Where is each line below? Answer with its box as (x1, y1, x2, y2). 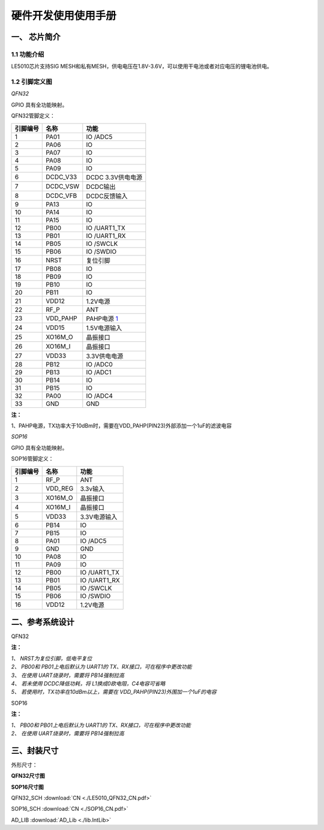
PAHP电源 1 (86, 314, 118, 323)
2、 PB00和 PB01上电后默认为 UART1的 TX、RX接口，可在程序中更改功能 (11, 663, 192, 670)
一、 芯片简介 (11, 32, 61, 42)
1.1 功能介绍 (11, 50, 44, 58)
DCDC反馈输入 (86, 192, 128, 200)
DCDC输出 (86, 182, 116, 191)
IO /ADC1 (86, 368, 112, 376)
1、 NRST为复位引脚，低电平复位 (11, 654, 92, 662)
